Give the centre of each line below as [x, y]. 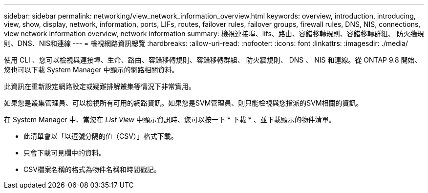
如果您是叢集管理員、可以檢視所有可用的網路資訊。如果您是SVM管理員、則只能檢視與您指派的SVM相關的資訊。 [183, 103]
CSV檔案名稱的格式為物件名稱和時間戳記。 [92, 169]
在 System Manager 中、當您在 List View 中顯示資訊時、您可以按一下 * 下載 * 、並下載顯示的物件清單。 [170, 119]
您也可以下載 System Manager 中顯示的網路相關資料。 [91, 70]
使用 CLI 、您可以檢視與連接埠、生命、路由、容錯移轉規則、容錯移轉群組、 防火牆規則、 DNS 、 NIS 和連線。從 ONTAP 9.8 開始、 [213, 60]
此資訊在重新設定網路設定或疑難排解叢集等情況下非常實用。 [100, 86]
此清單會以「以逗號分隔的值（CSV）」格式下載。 [101, 136]
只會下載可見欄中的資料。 [64, 153]
